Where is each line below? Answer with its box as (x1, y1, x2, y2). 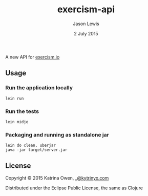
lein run (5, 96, 24, 101)
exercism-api (57, 4, 115, 15)
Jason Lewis (73, 21, 99, 27)
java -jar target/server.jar (5, 147, 68, 152)
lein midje (5, 119, 29, 124)
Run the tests (5, 108, 39, 115)
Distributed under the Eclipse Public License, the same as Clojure (5, 185, 143, 191)
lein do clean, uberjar (5, 143, 56, 148)
